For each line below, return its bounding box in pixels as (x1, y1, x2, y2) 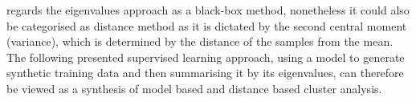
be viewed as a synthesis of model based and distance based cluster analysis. (6, 80, 382, 96)
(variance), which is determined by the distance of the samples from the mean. (6, 33, 394, 50)
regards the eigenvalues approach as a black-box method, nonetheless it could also (6, 2, 410, 18)
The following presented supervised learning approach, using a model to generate (6, 48, 405, 65)
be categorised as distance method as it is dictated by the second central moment (6, 17, 407, 34)
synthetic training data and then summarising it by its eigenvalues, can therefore (6, 64, 404, 81)
